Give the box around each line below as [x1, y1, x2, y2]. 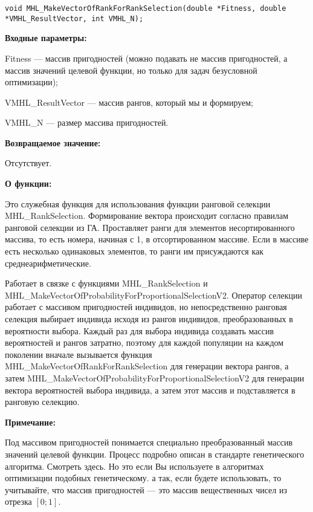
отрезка [5, 495, 32, 508]
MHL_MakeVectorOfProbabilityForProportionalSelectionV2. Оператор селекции [5, 288, 302, 301]
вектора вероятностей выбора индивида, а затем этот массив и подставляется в [5, 383, 295, 396]
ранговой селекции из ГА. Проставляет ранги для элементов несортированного [5, 221, 295, 233]
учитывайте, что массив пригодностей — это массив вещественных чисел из [5, 483, 287, 496]
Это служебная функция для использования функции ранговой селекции [5, 197, 271, 210]
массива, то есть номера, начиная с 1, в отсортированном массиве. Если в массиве [5, 233, 309, 245]
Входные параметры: [5, 31, 87, 44]
